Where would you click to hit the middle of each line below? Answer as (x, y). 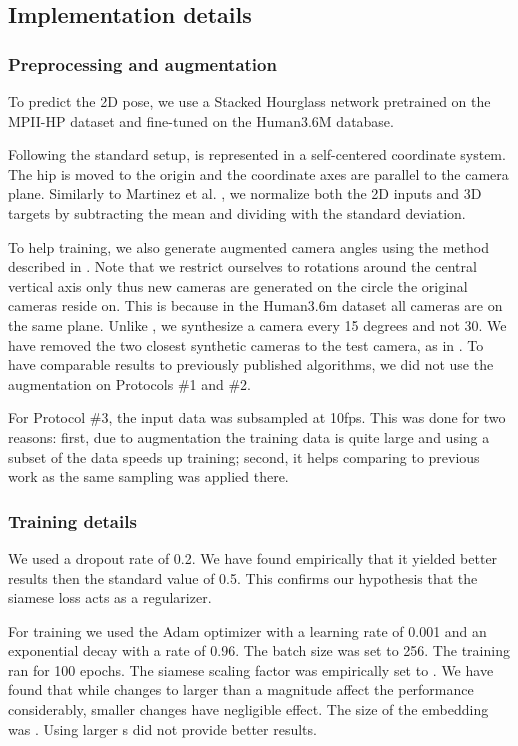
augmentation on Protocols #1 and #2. (129, 383)
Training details (72, 520)
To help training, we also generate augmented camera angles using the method (248, 246)
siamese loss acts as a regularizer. (110, 597)
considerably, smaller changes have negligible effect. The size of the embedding (248, 709)
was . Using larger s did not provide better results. (162, 728)
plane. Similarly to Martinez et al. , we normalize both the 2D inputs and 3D (245, 193)
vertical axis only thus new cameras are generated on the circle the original (238, 285)
